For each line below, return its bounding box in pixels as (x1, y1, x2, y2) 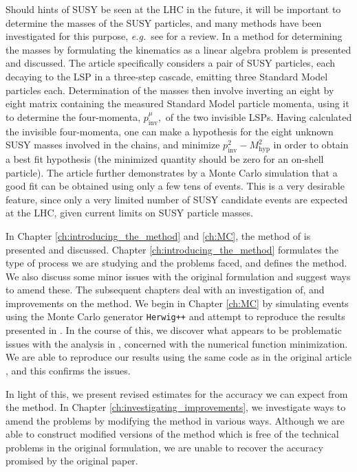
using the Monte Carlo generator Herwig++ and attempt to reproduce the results (6, 309, 345, 324)
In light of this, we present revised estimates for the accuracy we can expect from (6, 386, 348, 401)
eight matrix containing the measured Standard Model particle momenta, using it (6, 96, 349, 111)
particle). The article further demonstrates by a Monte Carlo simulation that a (6, 165, 338, 179)
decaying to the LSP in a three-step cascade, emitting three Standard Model (6, 69, 328, 83)
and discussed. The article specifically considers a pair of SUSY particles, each (6, 56, 336, 70)
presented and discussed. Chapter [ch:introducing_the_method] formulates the (6, 242, 338, 256)
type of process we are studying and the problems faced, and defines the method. (6, 256, 347, 270)
